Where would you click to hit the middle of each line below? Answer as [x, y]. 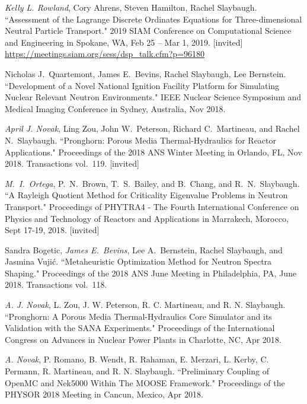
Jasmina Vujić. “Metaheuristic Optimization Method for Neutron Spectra [138, 261]
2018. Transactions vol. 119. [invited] [72, 163]
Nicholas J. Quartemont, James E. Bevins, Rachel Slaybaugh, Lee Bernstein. [145, 73]
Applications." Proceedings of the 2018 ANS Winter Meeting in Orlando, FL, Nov [153, 152]
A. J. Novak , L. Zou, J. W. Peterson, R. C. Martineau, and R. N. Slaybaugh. [145, 305]
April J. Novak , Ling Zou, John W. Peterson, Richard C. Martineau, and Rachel [152, 128]
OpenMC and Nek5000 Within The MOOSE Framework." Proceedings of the [145, 382]
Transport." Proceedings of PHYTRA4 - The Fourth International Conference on [152, 206]
